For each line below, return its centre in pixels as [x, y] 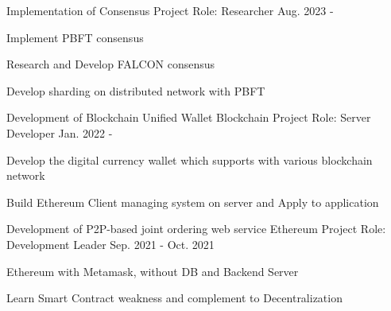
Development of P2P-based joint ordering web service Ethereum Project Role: [196, 229]
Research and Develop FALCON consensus [111, 64]
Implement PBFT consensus [75, 37]
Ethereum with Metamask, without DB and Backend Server [153, 271]
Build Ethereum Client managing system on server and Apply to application [193, 202]
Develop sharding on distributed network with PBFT [136, 90]
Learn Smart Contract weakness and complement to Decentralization [174, 298]
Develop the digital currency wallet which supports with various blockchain [190, 159]
